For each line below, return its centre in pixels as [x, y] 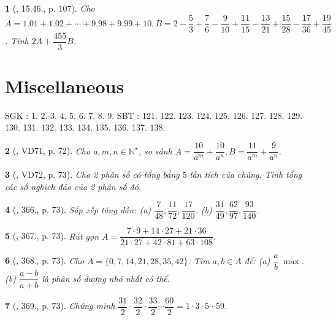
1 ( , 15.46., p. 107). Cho [50, 8]
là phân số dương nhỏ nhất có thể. [106, 278]
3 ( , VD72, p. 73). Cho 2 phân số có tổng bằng [92, 174]
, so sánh [155, 150]
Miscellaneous [65, 86]
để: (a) [257, 260]
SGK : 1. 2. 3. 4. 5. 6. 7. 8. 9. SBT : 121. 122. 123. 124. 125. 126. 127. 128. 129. [154, 115]
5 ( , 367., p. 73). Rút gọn [52, 236]
